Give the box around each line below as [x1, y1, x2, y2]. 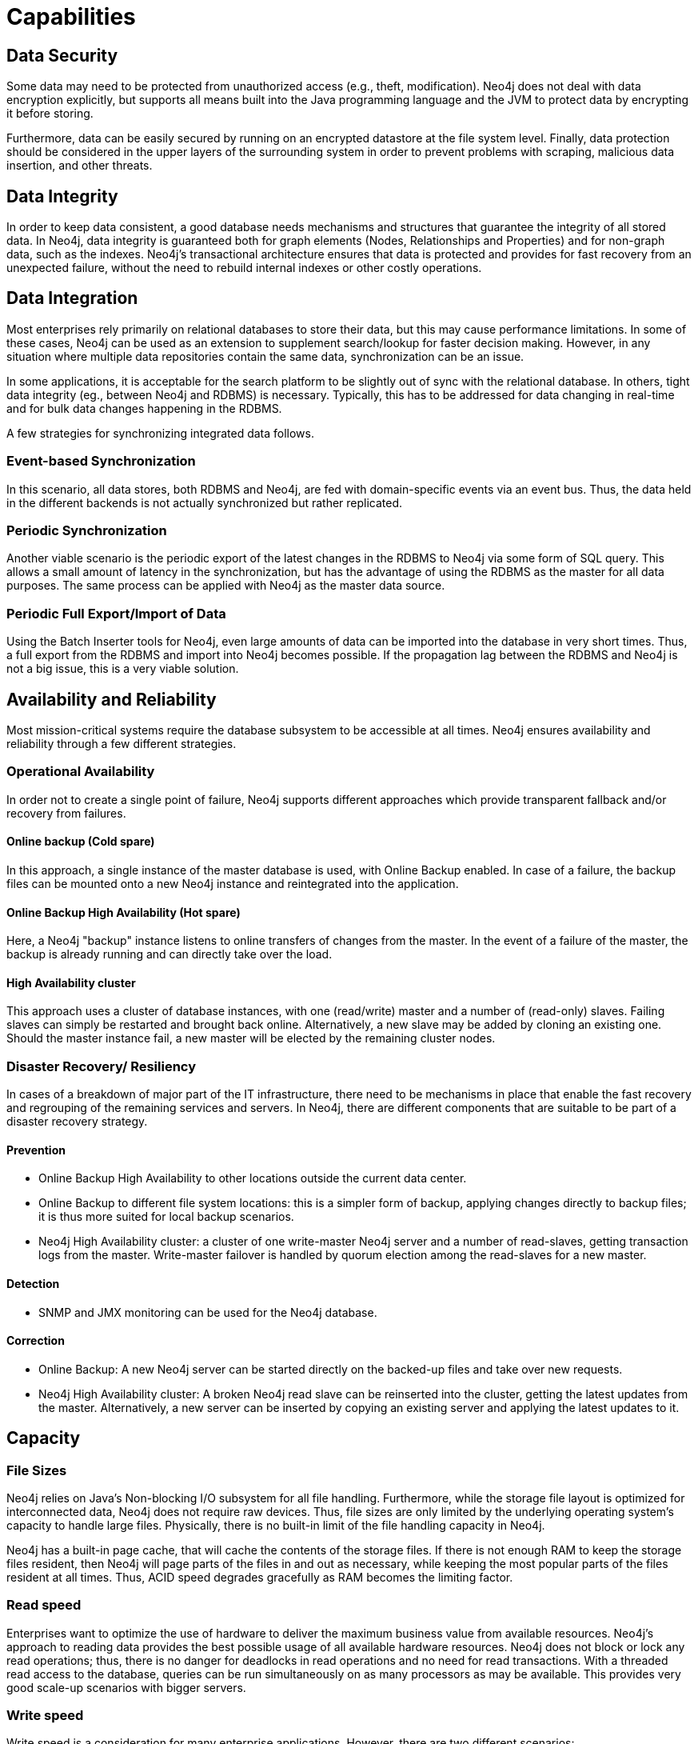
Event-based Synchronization [6, 453, 196, 470]
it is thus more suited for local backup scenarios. [38, 1210, 294, 1224]
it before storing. [6, 106, 94, 121]
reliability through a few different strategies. [6, 736, 237, 750]
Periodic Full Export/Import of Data [6, 605, 226, 622]
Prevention [6, 1142, 66, 1157]
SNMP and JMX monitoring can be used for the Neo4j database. [38, 1305, 377, 1319]
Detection [6, 1276, 60, 1290]
